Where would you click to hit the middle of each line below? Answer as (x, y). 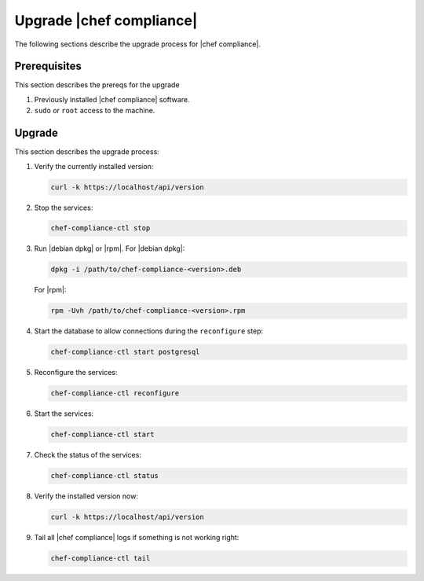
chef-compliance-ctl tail (101, 559)
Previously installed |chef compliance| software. (112, 99)
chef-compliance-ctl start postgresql (125, 352)
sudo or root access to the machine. (95, 111)
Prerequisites (48, 66)
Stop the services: (64, 208)
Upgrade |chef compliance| (106, 20)
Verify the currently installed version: (94, 166)
